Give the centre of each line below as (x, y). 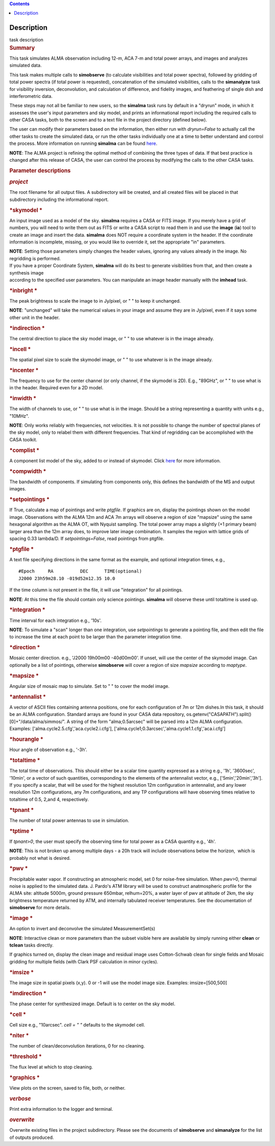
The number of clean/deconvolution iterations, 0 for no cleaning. (77, 1046)
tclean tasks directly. (31, 945)
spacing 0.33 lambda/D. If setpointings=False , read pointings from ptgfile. (87, 538)
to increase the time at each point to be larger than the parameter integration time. (95, 637)
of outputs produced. (32, 1137)
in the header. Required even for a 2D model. (57, 388)
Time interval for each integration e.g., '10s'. (56, 620)
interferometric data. (31, 96)
